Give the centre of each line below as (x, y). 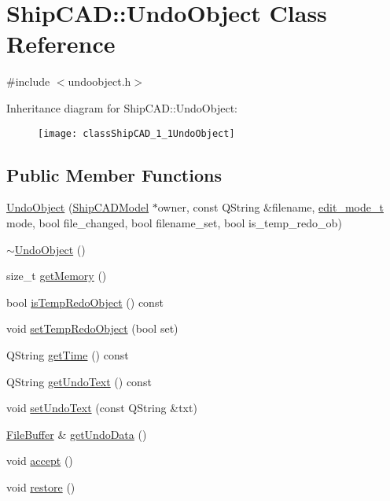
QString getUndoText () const (79, 381)
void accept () (40, 460)
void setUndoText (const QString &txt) (102, 408)
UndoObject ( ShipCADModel (78, 207)
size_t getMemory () (57, 276)
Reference (61, 44)
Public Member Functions (114, 174)
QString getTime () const (68, 354)
